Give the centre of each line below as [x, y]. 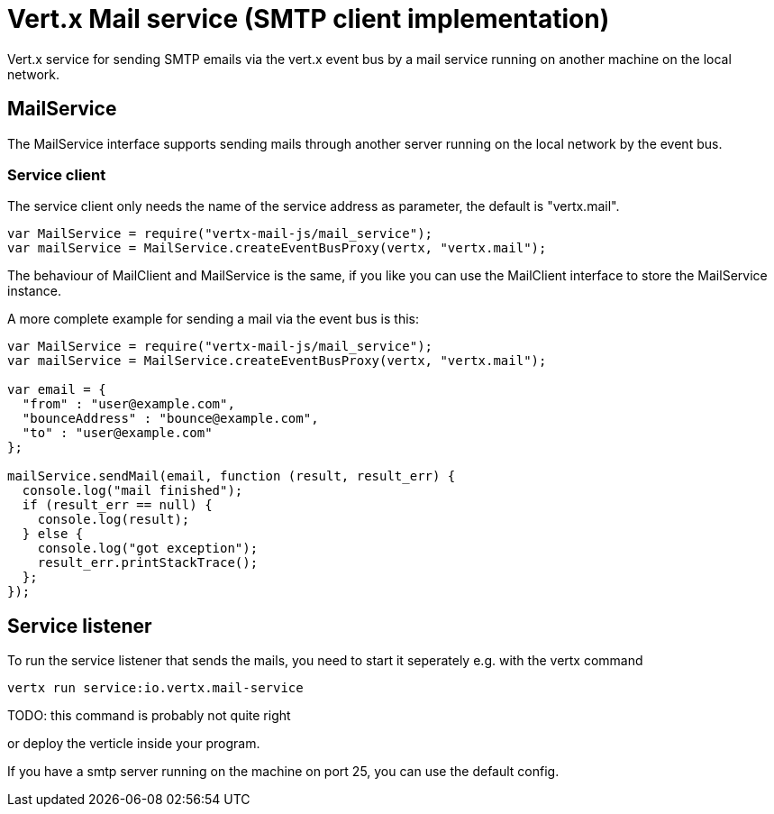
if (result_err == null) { [117, 505]
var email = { [57, 390]
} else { [53, 534]
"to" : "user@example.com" [117, 433]
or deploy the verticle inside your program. [134, 744]
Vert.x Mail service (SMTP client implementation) [309, 19]
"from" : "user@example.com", [128, 404]
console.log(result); [114, 520]
